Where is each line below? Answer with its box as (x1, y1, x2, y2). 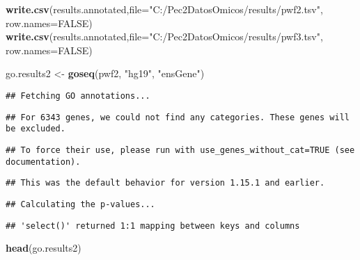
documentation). (6, 156, 81, 167)
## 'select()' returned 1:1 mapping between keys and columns (6, 220, 300, 231)
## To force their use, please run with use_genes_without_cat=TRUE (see (6, 145, 355, 155)
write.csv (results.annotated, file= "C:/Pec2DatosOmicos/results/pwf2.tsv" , (6, 2, 323, 16)
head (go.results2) (6, 241, 81, 255)
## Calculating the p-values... (6, 199, 155, 209)
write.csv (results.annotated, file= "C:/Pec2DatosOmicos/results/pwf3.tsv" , (6, 29, 323, 44)
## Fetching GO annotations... (6, 90, 150, 101)
